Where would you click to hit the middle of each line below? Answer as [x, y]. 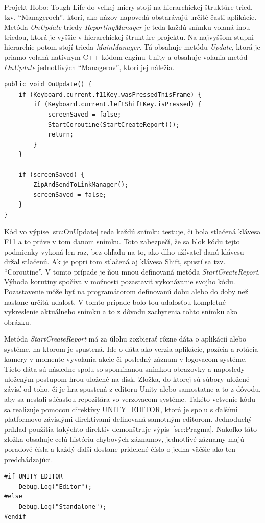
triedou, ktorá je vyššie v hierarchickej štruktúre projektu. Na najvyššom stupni [129, 37]
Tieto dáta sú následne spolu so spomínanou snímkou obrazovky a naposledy [125, 369]
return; [61, 135]
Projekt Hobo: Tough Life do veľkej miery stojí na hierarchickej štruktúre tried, [128, 7]
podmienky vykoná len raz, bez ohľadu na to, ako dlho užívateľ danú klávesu [124, 251]
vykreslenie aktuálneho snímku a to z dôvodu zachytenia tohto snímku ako [121, 312]
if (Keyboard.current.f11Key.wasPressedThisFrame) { [110, 94]
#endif [15, 517]
